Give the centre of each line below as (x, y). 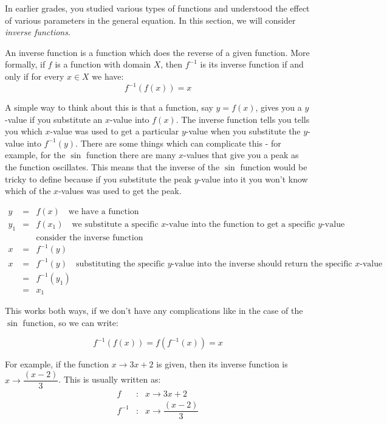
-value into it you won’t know (253, 179)
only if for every (35, 76)
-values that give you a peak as (241, 155)
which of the (28, 191)
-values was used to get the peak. (120, 191)
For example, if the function (57, 364)
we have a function (104, 211)
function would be (274, 167)
